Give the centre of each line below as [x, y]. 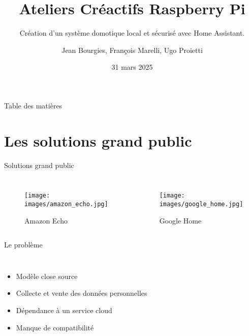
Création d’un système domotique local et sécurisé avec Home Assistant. [132, 33]
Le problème [23, 245]
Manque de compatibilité [55, 327]
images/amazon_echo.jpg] [66, 204]
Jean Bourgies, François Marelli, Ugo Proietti [132, 50]
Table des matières [33, 105]
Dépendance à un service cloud [64, 310]
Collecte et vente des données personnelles [82, 293]
